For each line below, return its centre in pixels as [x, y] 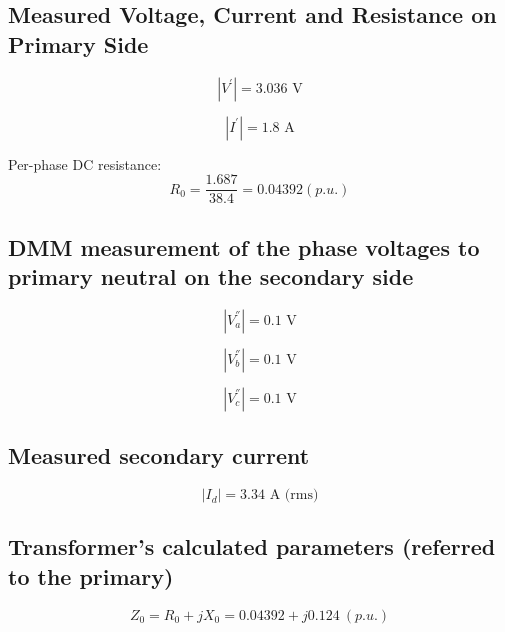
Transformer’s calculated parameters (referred [252, 546]
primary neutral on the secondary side [211, 276]
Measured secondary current [159, 455]
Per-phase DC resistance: [85, 163]
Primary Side [78, 43]
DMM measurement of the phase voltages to [244, 246]
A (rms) [294, 495]
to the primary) [91, 575]
